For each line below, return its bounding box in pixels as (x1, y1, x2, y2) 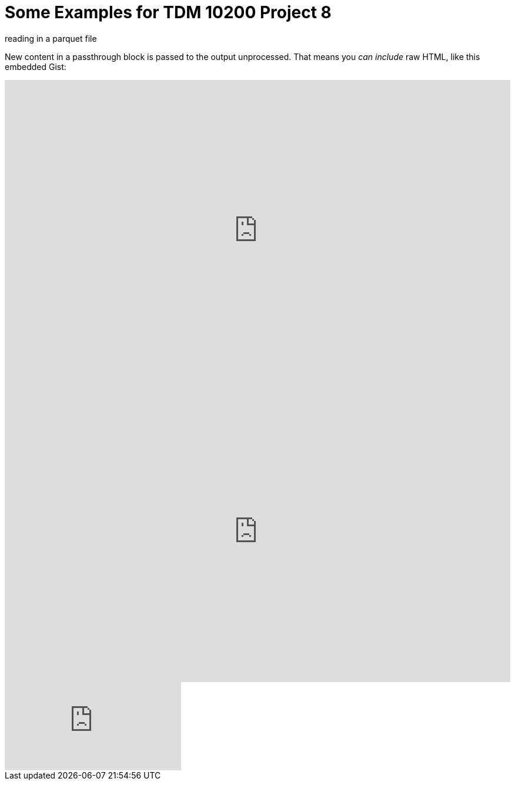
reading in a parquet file (5, 33, 97, 44)
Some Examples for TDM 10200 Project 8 (5, 2, 332, 22)
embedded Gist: (5, 61, 66, 72)
